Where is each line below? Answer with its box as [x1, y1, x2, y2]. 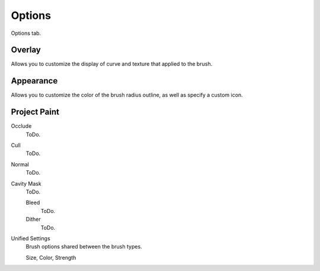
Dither [25, 216, 41, 223]
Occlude [11, 122, 32, 130]
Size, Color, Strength [25, 254, 76, 261]
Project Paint [11, 107, 59, 117]
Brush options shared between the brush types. [25, 243, 142, 250]
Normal [11, 160, 29, 168]
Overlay [11, 45, 41, 55]
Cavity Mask [11, 180, 41, 187]
